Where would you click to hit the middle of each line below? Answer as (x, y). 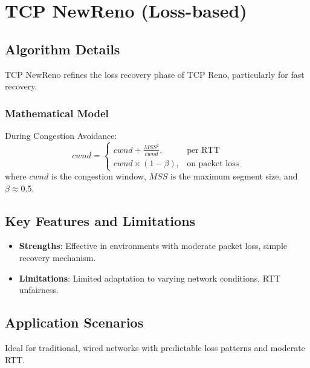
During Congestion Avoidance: (61, 135)
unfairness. (39, 290)
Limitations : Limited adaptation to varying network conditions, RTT (150, 278)
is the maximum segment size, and (234, 176)
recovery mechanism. (57, 258)
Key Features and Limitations (100, 220)
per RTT (203, 150)
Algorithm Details (63, 49)
